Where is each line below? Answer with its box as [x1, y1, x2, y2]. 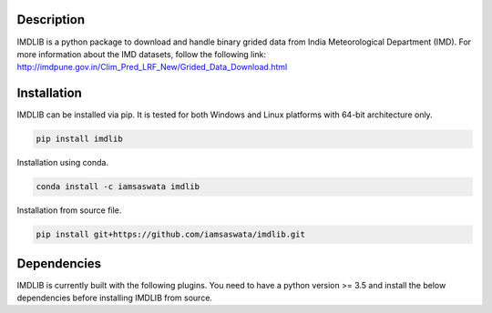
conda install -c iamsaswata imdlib [36, 182, 200, 192]
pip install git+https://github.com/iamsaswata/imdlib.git [36, 229, 305, 240]
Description [16, 12, 86, 27]
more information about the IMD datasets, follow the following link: [16, 48, 267, 59]
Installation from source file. [16, 205, 122, 216]
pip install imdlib [36, 134, 123, 145]
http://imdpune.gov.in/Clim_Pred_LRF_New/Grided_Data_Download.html [16, 62, 288, 73]
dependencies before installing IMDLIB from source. [16, 292, 213, 304]
